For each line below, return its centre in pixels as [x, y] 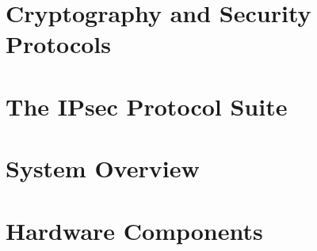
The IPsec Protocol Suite [147, 106]
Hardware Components [134, 230]
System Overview [103, 168]
